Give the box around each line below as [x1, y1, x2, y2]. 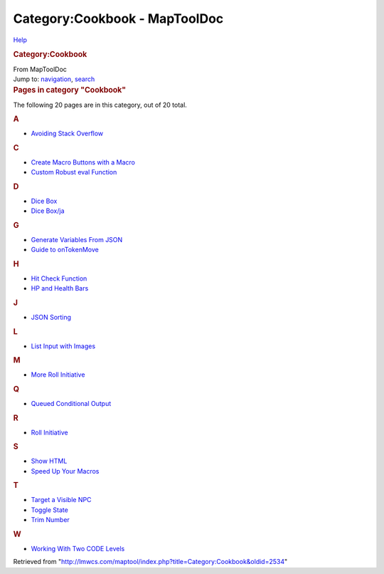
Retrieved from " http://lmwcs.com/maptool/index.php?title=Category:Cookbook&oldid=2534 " [13, 558, 288, 566]
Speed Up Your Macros [31, 466, 100, 475]
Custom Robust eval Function [31, 168, 117, 177]
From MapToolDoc [13, 65, 68, 73]
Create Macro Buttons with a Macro [31, 157, 135, 167]
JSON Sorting [31, 313, 71, 322]
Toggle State [31, 506, 69, 514]
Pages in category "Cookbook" [13, 85, 127, 95]
